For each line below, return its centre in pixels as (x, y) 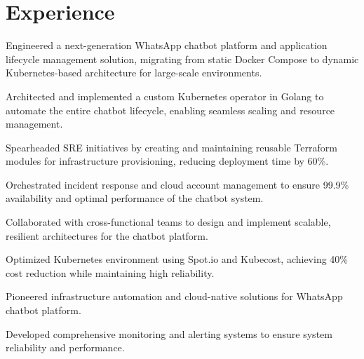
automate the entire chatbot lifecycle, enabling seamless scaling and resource (170, 110)
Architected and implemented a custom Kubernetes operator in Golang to (165, 96)
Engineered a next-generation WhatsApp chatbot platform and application (167, 45)
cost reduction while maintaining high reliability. (110, 272)
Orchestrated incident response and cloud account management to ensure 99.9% (177, 184)
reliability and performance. (65, 347)
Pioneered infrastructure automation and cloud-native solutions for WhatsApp (174, 296)
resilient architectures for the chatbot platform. (107, 235)
